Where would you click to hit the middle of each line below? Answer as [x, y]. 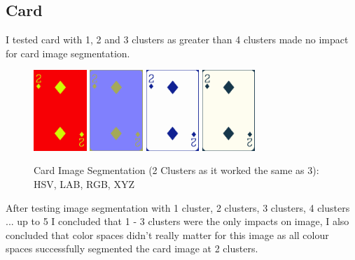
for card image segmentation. [68, 53]
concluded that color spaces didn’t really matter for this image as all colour [167, 234]
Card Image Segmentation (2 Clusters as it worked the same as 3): [176, 170]
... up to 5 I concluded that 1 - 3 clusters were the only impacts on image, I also [177, 221]
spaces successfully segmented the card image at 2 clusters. [132, 248]
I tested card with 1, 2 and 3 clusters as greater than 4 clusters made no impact [177, 39]
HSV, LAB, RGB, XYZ [84, 184]
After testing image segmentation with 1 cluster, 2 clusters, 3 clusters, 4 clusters [178, 207]
